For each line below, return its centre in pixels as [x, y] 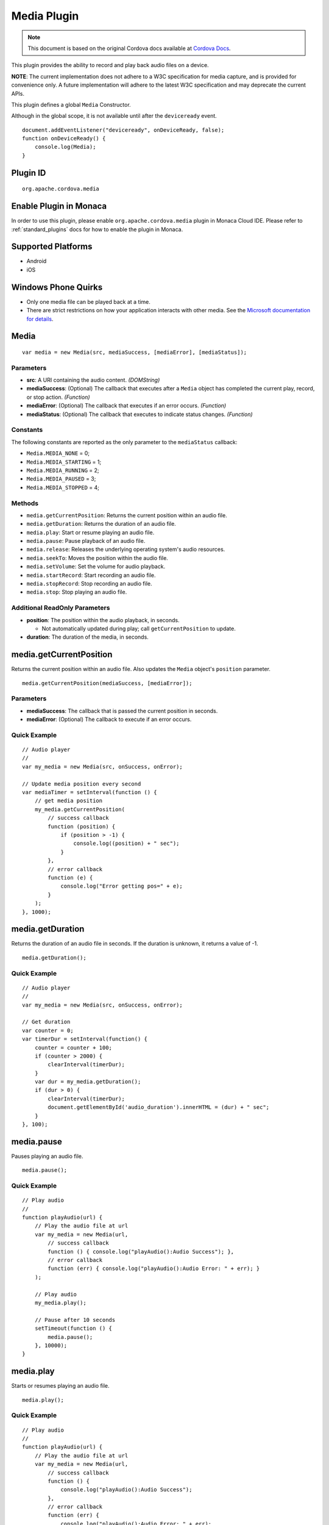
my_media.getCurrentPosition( [80, 809]
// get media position [69, 801]
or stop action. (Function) [58, 397]
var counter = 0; [48, 1030]
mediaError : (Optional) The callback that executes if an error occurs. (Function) [126, 406]
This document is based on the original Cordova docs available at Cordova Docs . [129, 48]
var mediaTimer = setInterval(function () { [90, 792]
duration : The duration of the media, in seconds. [87, 637]
